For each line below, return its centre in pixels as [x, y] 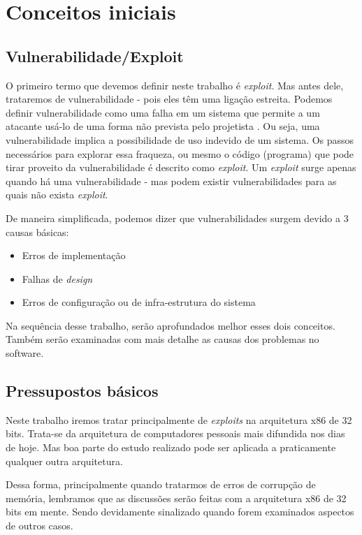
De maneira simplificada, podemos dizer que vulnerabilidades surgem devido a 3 [177, 218]
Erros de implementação [74, 255]
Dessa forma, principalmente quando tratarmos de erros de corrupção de [161, 484]
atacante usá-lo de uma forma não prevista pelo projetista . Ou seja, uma [163, 126]
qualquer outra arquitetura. [64, 461]
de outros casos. [39, 526]
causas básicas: [37, 232]
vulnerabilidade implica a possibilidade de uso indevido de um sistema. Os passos [180, 139]
